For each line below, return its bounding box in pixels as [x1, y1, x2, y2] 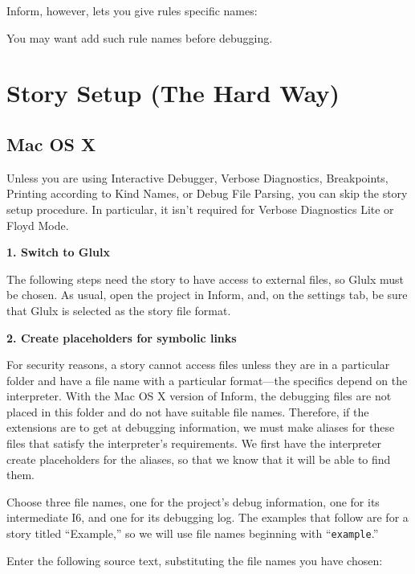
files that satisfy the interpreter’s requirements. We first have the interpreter [6, 435, 382, 452]
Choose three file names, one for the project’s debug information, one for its [6, 493, 380, 510]
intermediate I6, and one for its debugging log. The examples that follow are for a [6, 509, 409, 526]
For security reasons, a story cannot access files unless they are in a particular [6, 356, 390, 373]
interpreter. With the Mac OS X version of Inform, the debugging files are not [6, 387, 392, 404]
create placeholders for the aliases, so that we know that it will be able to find [6, 450, 391, 467]
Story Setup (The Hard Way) [6, 76, 340, 109]
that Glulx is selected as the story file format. [6, 301, 231, 318]
